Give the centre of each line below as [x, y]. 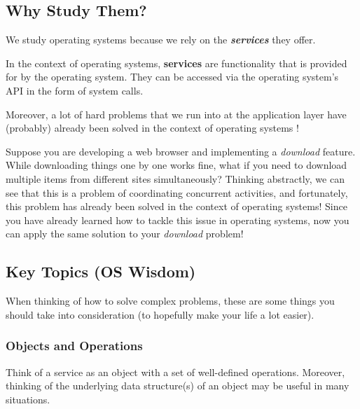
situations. [28, 399]
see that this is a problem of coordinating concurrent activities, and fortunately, [177, 192]
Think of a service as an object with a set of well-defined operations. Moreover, [175, 372]
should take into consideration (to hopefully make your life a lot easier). [160, 314]
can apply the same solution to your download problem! [125, 234]
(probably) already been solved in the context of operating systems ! [152, 128]
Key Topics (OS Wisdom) [101, 271]
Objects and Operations [74, 346]
